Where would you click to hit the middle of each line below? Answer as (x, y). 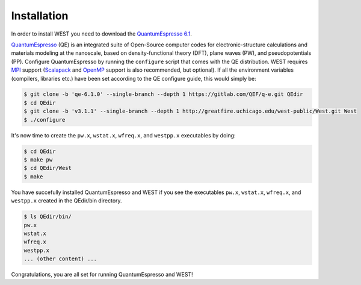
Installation (40, 16)
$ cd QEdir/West (48, 168)
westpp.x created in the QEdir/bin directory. (67, 201)
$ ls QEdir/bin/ (48, 217)
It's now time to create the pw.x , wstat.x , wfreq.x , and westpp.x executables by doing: (123, 135)
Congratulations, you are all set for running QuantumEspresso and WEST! (102, 275)
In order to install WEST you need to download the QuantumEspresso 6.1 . (101, 34)
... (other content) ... (60, 259)
